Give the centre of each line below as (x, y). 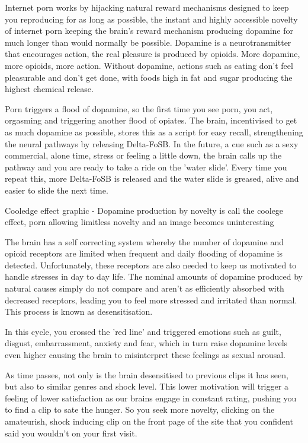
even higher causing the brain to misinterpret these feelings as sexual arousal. (145, 355)
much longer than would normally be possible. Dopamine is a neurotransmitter (148, 42)
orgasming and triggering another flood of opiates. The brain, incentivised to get (151, 120)
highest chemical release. (49, 89)
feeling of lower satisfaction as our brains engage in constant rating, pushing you (151, 398)
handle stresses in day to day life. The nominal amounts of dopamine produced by (154, 276)
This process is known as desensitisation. (79, 311)
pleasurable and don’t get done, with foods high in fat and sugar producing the (149, 77)
